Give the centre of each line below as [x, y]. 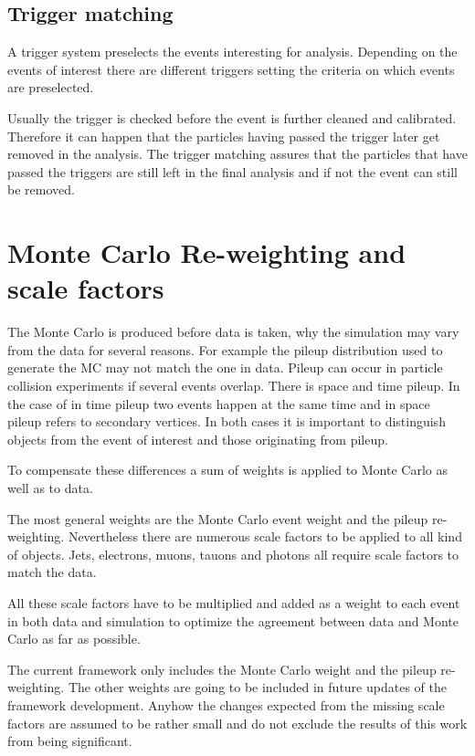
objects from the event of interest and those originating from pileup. [198, 439]
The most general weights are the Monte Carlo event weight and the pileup [218, 518]
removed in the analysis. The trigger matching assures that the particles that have [237, 154]
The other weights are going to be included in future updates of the [257, 687]
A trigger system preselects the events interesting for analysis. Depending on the [232, 52]
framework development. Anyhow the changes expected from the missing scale [226, 704]
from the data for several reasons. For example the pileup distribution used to [225, 349]
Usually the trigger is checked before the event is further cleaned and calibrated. [232, 117]
